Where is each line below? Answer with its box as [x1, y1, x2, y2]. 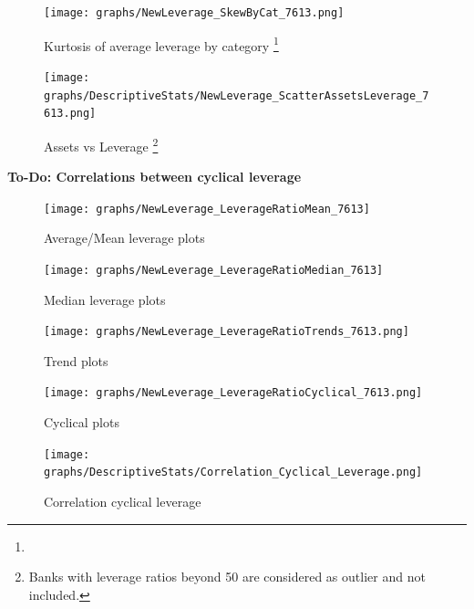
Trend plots [44, 351, 108, 370]
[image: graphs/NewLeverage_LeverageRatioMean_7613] [44, 202, 370, 215]
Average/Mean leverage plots [44, 228, 205, 247]
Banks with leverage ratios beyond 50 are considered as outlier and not [28, 567, 426, 586]
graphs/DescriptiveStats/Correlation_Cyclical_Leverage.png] [44, 466, 423, 479]
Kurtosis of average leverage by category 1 [44, 33, 279, 55]
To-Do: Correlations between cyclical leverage [7, 167, 302, 186]
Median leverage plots [44, 289, 166, 309]
